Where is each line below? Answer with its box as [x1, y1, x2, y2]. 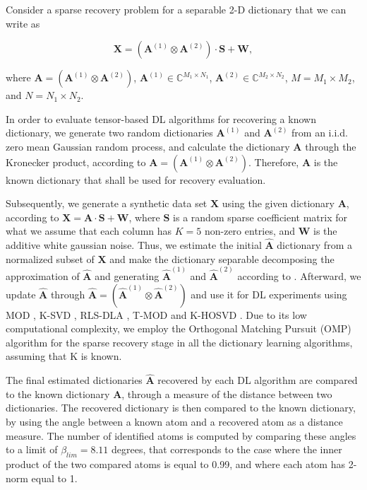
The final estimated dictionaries [6, 373, 143, 387]
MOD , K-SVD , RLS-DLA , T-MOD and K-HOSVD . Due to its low [6, 307, 307, 322]
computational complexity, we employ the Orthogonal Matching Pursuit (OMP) [6, 321, 351, 336]
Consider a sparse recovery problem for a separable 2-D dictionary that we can [6, 2, 347, 16]
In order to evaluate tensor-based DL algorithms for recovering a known [6, 111, 316, 126]
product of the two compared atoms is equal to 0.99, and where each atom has [6, 456, 345, 471]
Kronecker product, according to [6, 154, 146, 169]
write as [6, 16, 40, 30]
